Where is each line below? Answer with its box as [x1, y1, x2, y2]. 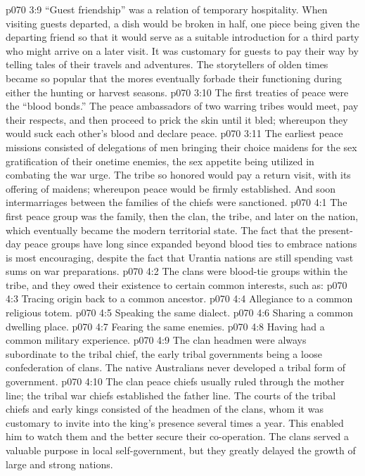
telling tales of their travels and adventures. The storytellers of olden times [6, 57, 328, 72]
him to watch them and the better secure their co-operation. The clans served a [6, 429, 350, 444]
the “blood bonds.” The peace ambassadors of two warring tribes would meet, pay [6, 98, 359, 113]
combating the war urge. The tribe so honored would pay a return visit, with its [6, 167, 351, 182]
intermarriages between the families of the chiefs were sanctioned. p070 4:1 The [6, 195, 347, 210]
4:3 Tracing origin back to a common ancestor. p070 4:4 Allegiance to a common [6, 291, 353, 306]
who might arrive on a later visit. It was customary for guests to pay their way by [6, 43, 359, 58]
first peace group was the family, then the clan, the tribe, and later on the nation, [6, 208, 359, 223]
